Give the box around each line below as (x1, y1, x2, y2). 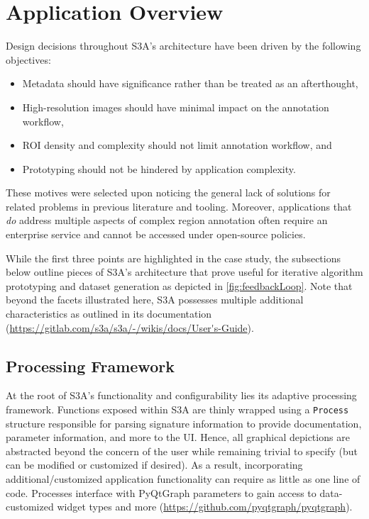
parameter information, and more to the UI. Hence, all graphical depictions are (6, 430, 350, 445)
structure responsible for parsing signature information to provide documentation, (6, 415, 362, 430)
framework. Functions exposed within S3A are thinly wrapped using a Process (6, 402, 349, 417)
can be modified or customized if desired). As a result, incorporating (6, 457, 303, 472)
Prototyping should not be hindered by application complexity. (22, 161, 296, 176)
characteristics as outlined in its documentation (6, 306, 212, 321)
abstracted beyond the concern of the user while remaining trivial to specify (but (6, 443, 358, 458)
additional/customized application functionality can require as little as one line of (6, 471, 360, 486)
